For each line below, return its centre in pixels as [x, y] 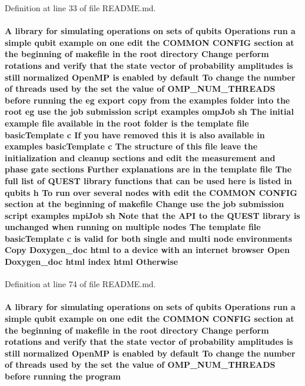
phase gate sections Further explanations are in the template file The [148, 169]
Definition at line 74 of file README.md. [80, 284]
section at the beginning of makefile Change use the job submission [145, 204]
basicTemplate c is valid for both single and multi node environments [149, 238]
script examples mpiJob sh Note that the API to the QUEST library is [152, 215]
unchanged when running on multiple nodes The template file [133, 227]
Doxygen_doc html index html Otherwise [92, 262]
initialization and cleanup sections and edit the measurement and [140, 157]
